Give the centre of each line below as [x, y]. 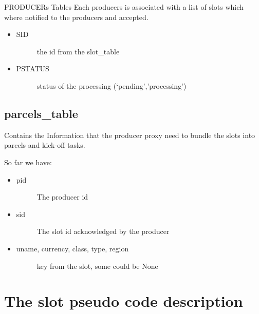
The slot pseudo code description [124, 301]
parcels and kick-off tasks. [45, 145]
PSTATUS [33, 68]
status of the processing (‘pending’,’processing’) [112, 85]
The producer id [62, 197]
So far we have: [28, 162]
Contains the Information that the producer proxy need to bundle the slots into [130, 135]
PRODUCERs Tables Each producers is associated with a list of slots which [124, 7]
